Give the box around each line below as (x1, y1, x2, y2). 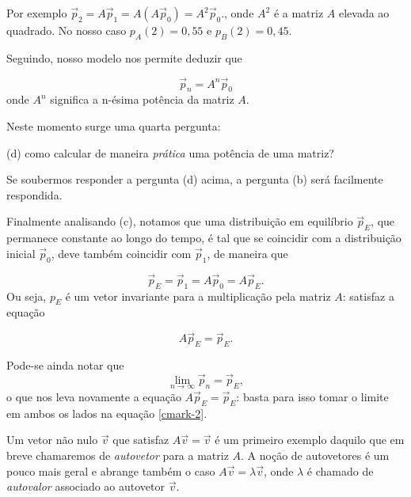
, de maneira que (207, 245, 288, 261)
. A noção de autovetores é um (241, 447, 390, 463)
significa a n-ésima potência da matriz (50, 91, 234, 108)
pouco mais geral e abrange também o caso (6, 462, 215, 479)
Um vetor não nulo (6, 431, 98, 448)
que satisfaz (112, 431, 169, 448)
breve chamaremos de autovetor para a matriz (6, 447, 229, 463)
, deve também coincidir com (51, 245, 192, 261)
